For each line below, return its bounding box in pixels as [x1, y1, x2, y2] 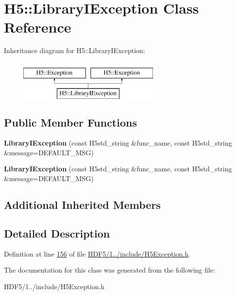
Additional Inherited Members [4, 197, 161, 212]
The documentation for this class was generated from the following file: [4, 265, 215, 275]
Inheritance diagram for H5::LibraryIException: [4, 45, 145, 55]
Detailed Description [4, 225, 110, 240]
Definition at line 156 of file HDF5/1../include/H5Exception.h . [4, 248, 190, 258]
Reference [4, 17, 71, 37]
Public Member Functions [4, 115, 137, 130]
